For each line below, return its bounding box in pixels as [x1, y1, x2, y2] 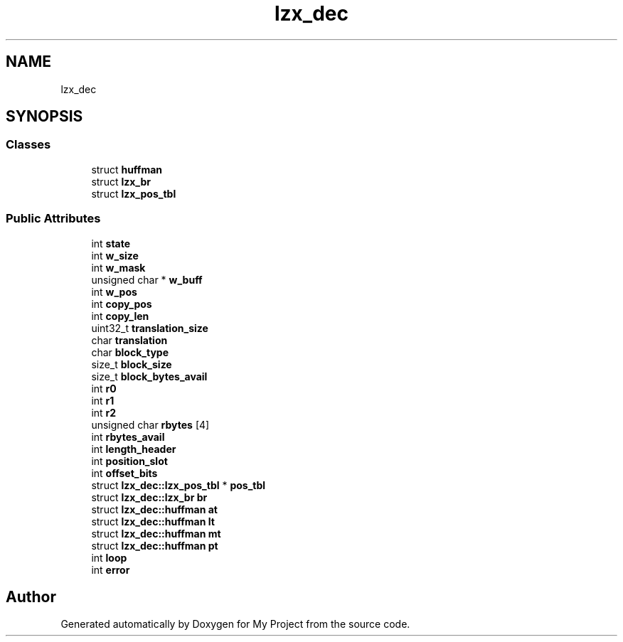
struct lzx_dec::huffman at [91, 503, 218, 515]
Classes [6, 137, 51, 152]
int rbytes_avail [91, 430, 165, 443]
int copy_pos [91, 297, 152, 310]
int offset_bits [91, 466, 158, 479]
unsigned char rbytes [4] [91, 418, 210, 431]
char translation [91, 333, 168, 346]
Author [6, 587, 56, 606]
